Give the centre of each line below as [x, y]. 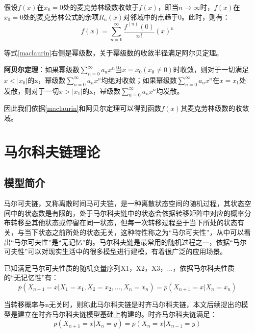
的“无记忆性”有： [31, 277]
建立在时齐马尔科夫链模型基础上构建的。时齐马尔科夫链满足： [117, 314]
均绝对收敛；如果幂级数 [139, 80]
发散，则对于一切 [31, 90]
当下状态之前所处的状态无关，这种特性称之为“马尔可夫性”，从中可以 [134, 232]
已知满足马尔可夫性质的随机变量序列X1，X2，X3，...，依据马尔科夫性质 [119, 268]
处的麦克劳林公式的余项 [61, 16]
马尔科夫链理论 [52, 151]
